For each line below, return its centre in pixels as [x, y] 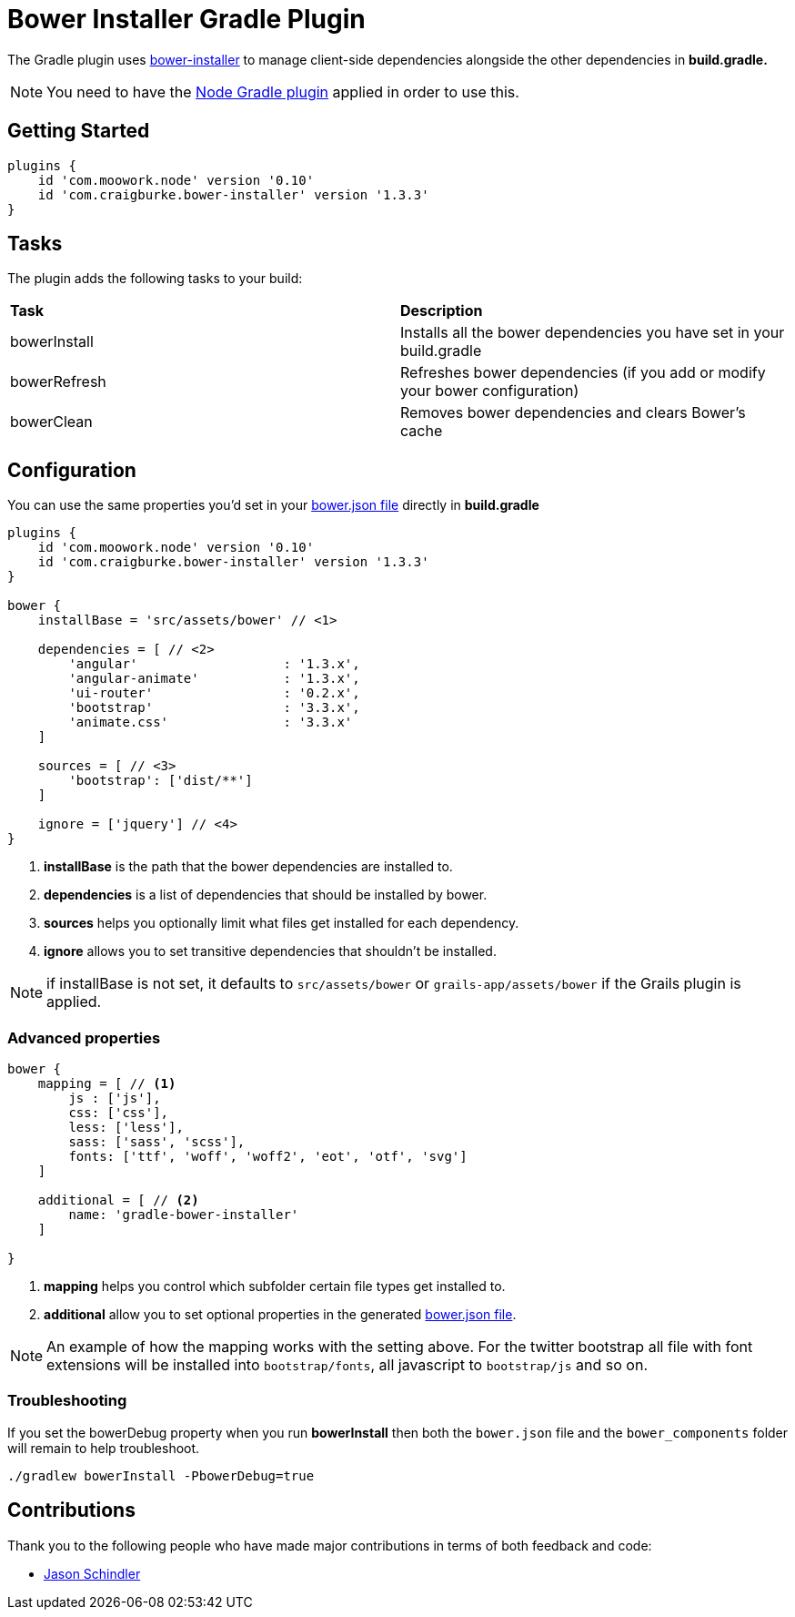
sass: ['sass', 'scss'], [157, 1142]
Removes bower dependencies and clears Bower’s [573, 413]
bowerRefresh [58, 382]
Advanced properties [84, 1037]
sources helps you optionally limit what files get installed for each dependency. [282, 923]
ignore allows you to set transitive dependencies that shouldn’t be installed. [270, 951]
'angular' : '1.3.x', [214, 664]
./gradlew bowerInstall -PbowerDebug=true [161, 1475]
